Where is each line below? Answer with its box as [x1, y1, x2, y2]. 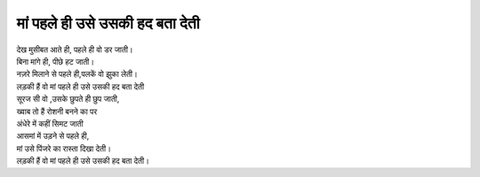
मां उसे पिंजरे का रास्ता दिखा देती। [16, 142, 111, 154]
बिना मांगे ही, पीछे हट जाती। [16, 56, 95, 66]
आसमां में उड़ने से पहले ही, [16, 131, 90, 142]
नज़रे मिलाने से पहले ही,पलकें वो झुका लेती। [16, 69, 138, 80]
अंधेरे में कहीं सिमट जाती [16, 118, 84, 128]
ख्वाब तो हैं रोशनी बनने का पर [16, 106, 98, 117]
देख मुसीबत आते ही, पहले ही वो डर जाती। [16, 44, 133, 55]
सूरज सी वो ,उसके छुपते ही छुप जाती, [16, 94, 120, 104]
